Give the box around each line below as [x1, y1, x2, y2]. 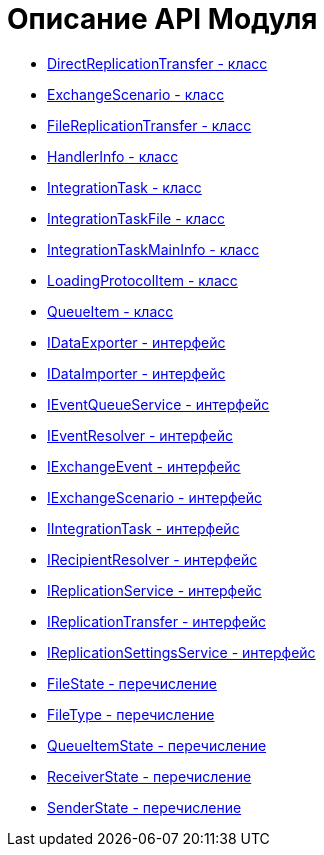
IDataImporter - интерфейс [47, 364, 226, 382]
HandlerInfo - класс [47, 147, 179, 165]
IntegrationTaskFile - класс [47, 209, 226, 227]
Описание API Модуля [7, 2, 318, 36]
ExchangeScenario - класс [47, 85, 225, 103]
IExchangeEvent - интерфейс [47, 457, 241, 475]
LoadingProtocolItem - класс [47, 271, 238, 289]
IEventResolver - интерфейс [47, 426, 233, 444]
